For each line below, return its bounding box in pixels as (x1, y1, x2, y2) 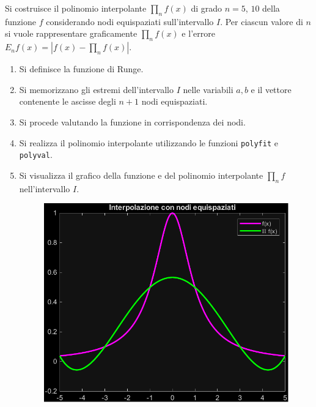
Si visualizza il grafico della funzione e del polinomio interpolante (19, 168, 263, 181)
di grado (191, 2, 222, 14)
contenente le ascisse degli (19, 95, 116, 108)
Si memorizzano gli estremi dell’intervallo (19, 83, 174, 95)
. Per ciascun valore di (220, 15, 303, 28)
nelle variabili (183, 83, 233, 95)
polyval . (19, 148, 53, 161)
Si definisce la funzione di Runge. (19, 62, 144, 75)
